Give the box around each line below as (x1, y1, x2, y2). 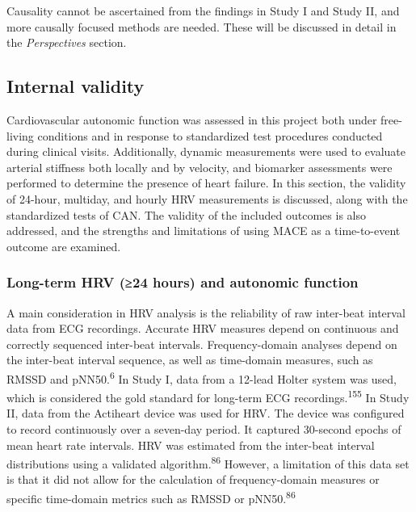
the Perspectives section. (6, 34, 127, 51)
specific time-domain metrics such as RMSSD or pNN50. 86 (6, 488, 296, 506)
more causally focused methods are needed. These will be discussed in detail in (6, 18, 397, 35)
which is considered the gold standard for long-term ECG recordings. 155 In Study (6, 387, 410, 405)
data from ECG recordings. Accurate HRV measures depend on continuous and (6, 320, 399, 337)
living (6, 127, 34, 144)
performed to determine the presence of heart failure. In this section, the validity (6, 174, 406, 191)
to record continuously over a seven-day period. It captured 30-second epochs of (6, 421, 401, 438)
